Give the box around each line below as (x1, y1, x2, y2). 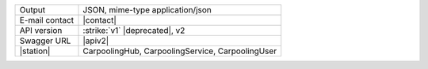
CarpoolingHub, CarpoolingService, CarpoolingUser (82, 45, 277, 56)
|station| (19, 45, 51, 56)
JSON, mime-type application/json (82, 5, 212, 15)
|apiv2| (82, 35, 109, 46)
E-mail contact (19, 15, 75, 25)
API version (19, 25, 63, 35)
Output (19, 5, 46, 15)
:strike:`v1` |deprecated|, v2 (82, 25, 185, 35)
